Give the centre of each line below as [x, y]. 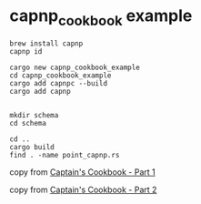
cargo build [32, 147]
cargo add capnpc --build [58, 83]
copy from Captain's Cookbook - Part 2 [83, 189]
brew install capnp [46, 43]
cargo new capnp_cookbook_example [75, 67]
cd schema [28, 123]
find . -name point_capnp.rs [65, 155]
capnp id [26, 51]
